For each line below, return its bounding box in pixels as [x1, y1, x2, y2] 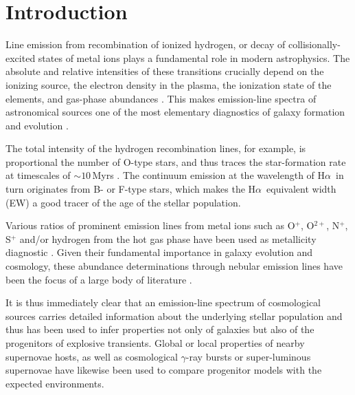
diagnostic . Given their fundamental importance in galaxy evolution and [5, 245, 313, 259]
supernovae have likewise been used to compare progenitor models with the [5, 363, 322, 377]
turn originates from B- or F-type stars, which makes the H [5, 182, 256, 196]
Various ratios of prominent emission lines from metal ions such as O [5, 218, 295, 233]
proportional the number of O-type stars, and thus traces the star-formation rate [5, 154, 346, 169]
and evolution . [5, 118, 69, 132]
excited [5, 50, 36, 65]
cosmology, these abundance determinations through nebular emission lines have [5, 259, 343, 273]
